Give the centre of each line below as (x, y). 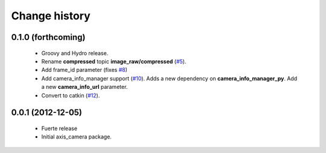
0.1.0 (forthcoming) (48, 37)
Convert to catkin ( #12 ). (71, 95)
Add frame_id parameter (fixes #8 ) (85, 70)
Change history (51, 16)
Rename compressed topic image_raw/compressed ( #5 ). (114, 61)
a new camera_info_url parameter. (85, 87)
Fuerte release (59, 128)
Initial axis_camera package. (76, 137)
